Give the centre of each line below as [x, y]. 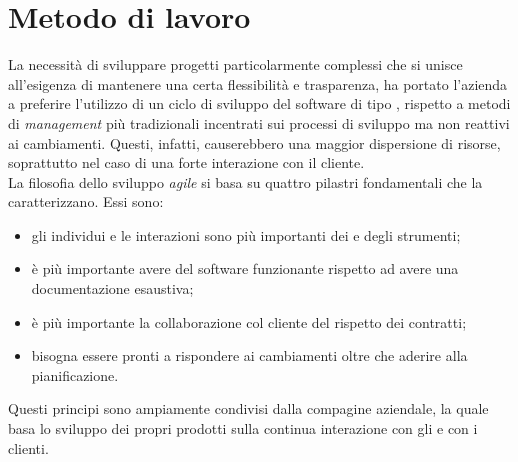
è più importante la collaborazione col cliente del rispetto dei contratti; [249, 321]
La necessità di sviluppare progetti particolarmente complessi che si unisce [235, 64]
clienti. [28, 447]
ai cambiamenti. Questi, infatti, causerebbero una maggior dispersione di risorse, [254, 142]
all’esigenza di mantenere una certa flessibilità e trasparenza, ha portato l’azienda [258, 83]
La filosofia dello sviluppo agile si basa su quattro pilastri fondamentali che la [245, 181]
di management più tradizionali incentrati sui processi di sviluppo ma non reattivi [259, 122]
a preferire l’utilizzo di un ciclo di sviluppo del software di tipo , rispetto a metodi [259, 103]
